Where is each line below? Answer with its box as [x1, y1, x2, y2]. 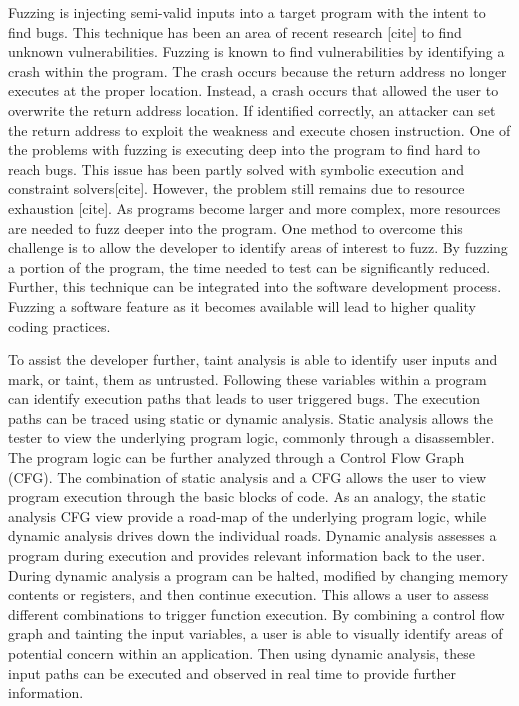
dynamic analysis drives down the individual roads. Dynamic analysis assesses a [8, 525, 497, 546]
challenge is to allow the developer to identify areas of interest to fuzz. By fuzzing [8, 237, 508, 258]
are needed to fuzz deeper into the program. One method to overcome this [8, 217, 463, 238]
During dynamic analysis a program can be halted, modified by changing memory [8, 564, 509, 585]
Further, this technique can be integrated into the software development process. [8, 276, 502, 297]
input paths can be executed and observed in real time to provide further [8, 662, 456, 683]
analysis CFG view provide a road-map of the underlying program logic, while [8, 505, 487, 526]
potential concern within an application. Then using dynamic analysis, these [8, 643, 476, 663]
